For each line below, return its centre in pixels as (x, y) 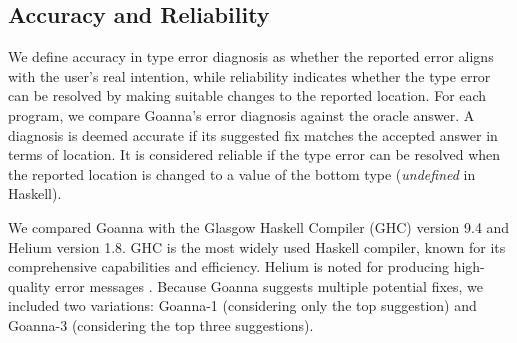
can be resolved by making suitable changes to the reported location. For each (247, 95)
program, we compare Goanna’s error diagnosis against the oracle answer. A (241, 114)
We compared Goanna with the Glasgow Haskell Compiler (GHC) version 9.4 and (259, 226)
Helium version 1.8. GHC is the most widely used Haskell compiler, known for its (257, 246)
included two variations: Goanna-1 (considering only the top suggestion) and (242, 305)
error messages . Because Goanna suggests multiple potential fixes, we (269, 285)
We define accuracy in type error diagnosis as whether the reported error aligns (251, 56)
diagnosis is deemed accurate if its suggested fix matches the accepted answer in (253, 134)
